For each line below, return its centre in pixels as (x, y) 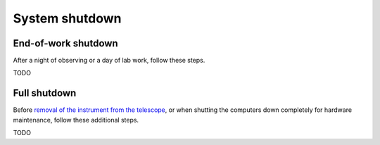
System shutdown (67, 18)
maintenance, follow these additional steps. (76, 120)
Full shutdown (45, 93)
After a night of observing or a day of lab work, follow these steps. (109, 61)
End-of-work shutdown (66, 43)
